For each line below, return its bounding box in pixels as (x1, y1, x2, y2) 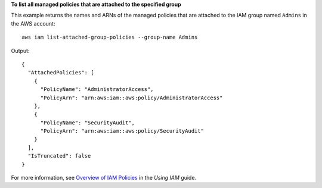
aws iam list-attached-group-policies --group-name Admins (21, 34, 198, 41)
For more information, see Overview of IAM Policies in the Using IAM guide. (11, 174, 197, 181)
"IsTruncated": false (27, 152, 91, 159)
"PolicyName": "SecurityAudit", (40, 119, 135, 126)
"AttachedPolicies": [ (27, 69, 94, 76)
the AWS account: (11, 20, 55, 27)
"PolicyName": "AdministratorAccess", (40, 86, 154, 93)
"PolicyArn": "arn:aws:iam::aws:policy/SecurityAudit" (40, 128, 204, 134)
